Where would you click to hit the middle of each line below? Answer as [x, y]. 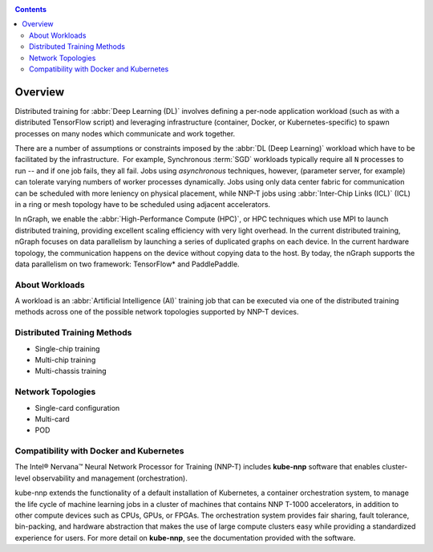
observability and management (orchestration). [110, 478]
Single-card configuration [77, 408]
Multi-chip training [65, 360]
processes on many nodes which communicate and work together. [125, 133]
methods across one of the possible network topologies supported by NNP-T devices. [157, 312]
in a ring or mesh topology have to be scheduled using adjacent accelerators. [143, 204]
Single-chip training [67, 348]
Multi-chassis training [71, 371]
